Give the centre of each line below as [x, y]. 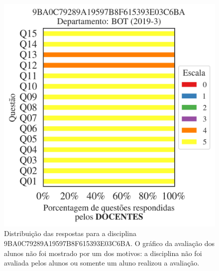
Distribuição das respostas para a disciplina [70, 233]
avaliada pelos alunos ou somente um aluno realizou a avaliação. [102, 263]
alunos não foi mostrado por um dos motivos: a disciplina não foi [103, 253]
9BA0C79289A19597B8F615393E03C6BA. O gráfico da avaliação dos [109, 243]
